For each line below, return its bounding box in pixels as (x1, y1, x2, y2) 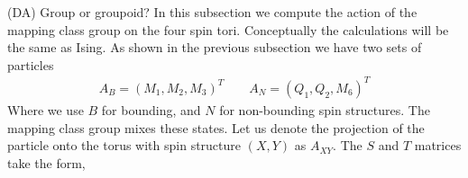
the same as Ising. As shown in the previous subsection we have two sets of (7, 38, 422, 57)
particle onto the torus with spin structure (7, 136, 242, 155)
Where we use (7, 100, 84, 119)
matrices (414, 136, 462, 155)
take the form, (7, 153, 86, 172)
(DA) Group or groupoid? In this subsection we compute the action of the (7, 3, 418, 21)
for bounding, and (101, 100, 201, 119)
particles (7, 55, 54, 74)
